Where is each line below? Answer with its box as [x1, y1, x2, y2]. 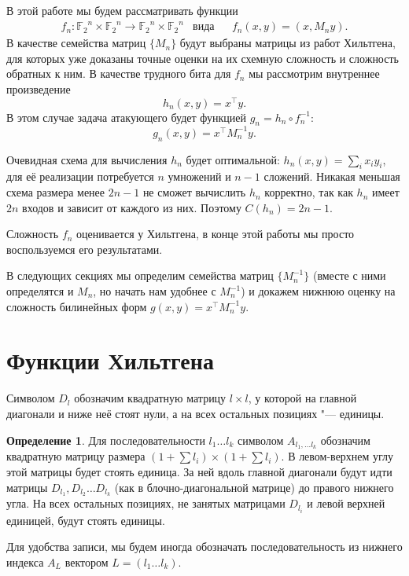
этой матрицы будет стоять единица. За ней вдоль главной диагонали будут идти [6, 463, 392, 479]
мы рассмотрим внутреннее [249, 65, 380, 82]
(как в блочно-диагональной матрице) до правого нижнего [114, 479, 394, 495]
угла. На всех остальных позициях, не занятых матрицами [6, 495, 286, 512]
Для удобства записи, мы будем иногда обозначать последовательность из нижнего [6, 538, 403, 555]
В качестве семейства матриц [6, 35, 146, 51]
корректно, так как [264, 184, 353, 200]
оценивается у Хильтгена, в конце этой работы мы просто [76, 226, 355, 242]
